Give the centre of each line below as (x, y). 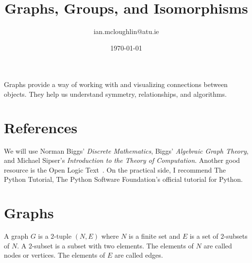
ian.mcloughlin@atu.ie (126, 31)
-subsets (236, 236)
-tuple (63, 236)
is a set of (204, 236)
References (41, 127)
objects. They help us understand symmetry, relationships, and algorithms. (115, 94)
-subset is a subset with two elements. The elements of (113, 245)
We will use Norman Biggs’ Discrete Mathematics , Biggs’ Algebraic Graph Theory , (126, 150)
